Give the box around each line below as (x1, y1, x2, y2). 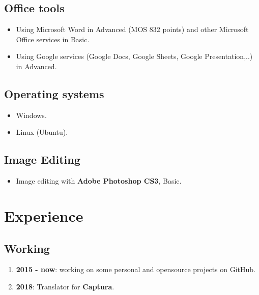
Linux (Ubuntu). (16, 127, 68, 137)
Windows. (16, 109, 47, 120)
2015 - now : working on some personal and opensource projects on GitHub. (16, 264, 256, 275)
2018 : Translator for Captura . (16, 281, 114, 291)
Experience (4, 205, 83, 226)
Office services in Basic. (16, 34, 90, 44)
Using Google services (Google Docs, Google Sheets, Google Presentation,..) (16, 51, 253, 62)
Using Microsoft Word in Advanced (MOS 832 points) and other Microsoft (16, 24, 249, 35)
